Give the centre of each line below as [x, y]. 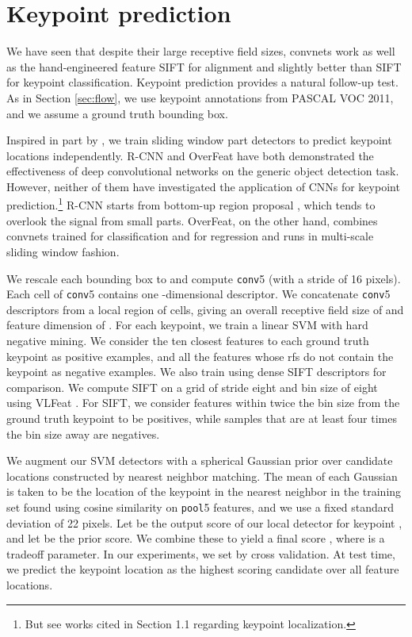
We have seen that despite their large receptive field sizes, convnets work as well [201, 51]
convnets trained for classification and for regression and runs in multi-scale [190, 236]
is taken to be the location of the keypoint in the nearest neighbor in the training [204, 491]
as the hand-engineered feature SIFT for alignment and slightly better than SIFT [204, 66]
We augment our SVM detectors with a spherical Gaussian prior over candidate [200, 460]
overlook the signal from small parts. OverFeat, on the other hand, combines [192, 220]
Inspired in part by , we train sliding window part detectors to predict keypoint [199, 140]
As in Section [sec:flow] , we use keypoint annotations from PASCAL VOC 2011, [200, 97]
